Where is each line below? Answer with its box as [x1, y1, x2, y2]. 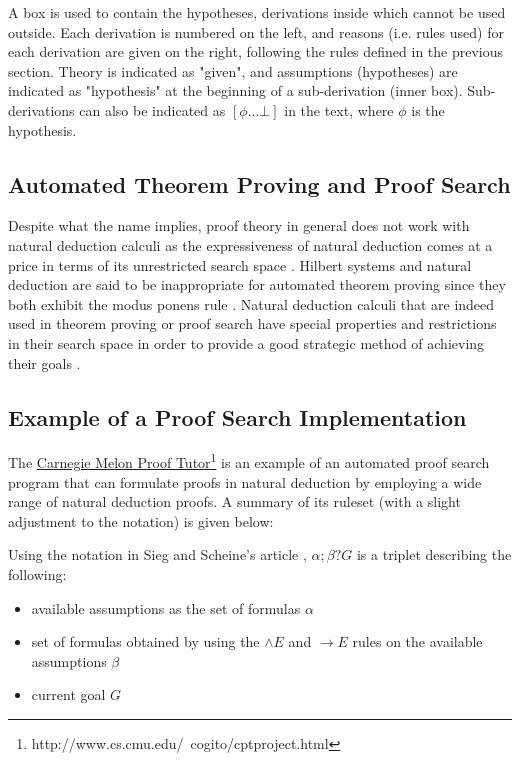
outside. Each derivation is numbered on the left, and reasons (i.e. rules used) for [8, 21, 504, 42]
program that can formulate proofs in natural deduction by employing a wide [8, 471, 482, 492]
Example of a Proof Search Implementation [8, 401, 467, 432]
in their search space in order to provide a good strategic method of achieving [8, 332, 485, 353]
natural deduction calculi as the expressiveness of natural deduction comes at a [8, 234, 493, 255]
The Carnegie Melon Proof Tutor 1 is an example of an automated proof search [8, 449, 490, 472]
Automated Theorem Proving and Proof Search [8, 168, 511, 199]
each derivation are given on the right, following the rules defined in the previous [8, 41, 504, 62]
